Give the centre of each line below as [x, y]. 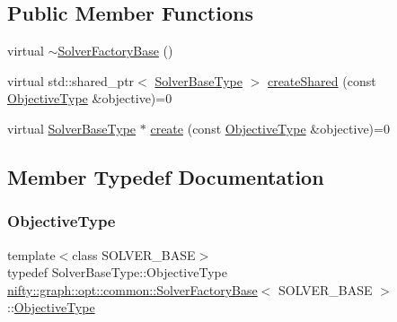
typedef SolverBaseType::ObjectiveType [117, 272]
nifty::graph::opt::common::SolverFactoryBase [132, 289]
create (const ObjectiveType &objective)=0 [270, 128]
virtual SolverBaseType [72, 128]
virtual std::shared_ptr [71, 80]
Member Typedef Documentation [166, 176]
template [31, 254]
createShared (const [322, 80]
